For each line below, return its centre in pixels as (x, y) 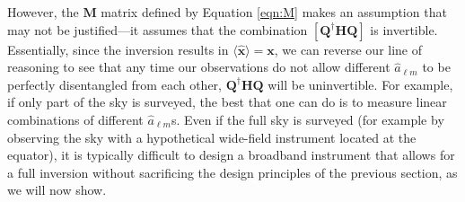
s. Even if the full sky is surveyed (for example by (307, 119)
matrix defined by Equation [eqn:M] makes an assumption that (274, 12)
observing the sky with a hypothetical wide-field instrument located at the (212, 137)
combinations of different (75, 119)
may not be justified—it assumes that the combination (158, 29)
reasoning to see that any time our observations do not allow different (199, 67)
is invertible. (404, 29)
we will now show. (57, 190)
